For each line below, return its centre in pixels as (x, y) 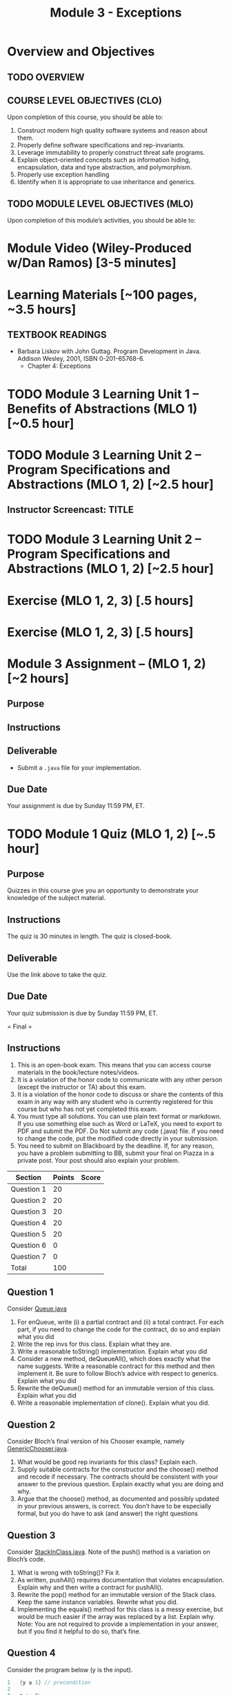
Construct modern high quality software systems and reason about (112, 131)
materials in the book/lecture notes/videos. (78, 1072)
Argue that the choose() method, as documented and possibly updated (118, 1499)
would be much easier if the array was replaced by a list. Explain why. (116, 1617)
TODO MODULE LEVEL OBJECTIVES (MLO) (101, 204)
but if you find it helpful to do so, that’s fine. (79, 1631)
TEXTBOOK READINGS (57, 334)
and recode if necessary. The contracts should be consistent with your (118, 1477)
